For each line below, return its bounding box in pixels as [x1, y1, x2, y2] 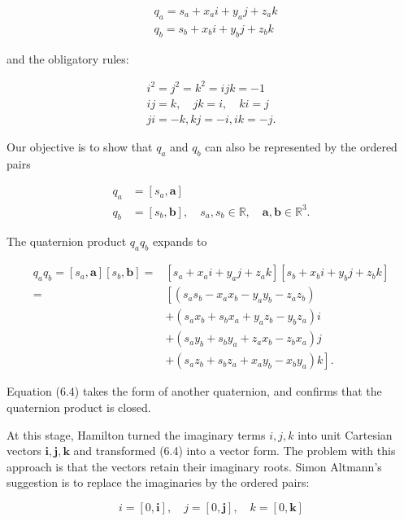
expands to [152, 233, 207, 250]
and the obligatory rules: [7, 50, 129, 67]
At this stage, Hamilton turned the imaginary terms [7, 426, 266, 443]
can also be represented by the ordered [205, 138, 397, 155]
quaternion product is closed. [7, 398, 151, 415]
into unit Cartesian [298, 426, 393, 443]
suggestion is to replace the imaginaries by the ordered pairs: [7, 474, 310, 491]
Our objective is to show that [7, 138, 153, 155]
